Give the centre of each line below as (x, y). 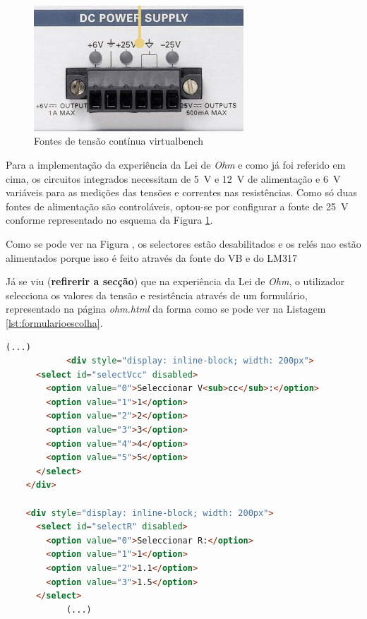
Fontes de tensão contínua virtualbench (119, 141)
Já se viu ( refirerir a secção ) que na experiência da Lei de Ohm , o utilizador (175, 281)
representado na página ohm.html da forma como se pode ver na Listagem (166, 309)
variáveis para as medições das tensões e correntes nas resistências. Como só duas (181, 192)
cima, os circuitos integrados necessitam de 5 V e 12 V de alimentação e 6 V (173, 178)
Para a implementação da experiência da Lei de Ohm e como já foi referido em (176, 164)
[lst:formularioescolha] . (54, 322)
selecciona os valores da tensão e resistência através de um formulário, (157, 295)
